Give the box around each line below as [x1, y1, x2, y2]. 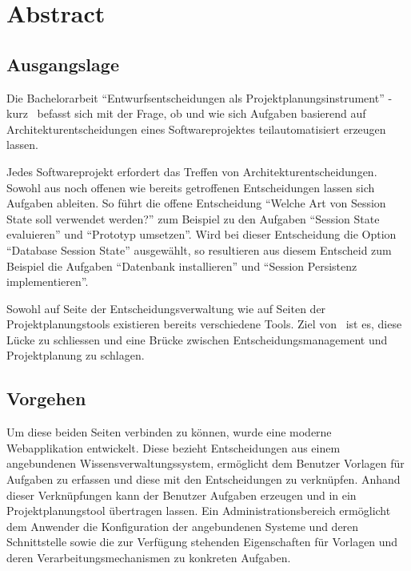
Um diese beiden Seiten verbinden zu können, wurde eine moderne [6, 424, 332, 440]
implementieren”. [6, 273, 89, 290]
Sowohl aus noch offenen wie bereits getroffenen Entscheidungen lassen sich [6, 179, 375, 195]
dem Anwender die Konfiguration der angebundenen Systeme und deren [6, 517, 359, 534]
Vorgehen [6, 386, 86, 411]
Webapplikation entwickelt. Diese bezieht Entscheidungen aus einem [6, 439, 341, 456]
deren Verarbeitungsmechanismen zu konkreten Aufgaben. [6, 549, 291, 566]
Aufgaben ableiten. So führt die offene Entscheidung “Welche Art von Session [6, 195, 386, 211]
